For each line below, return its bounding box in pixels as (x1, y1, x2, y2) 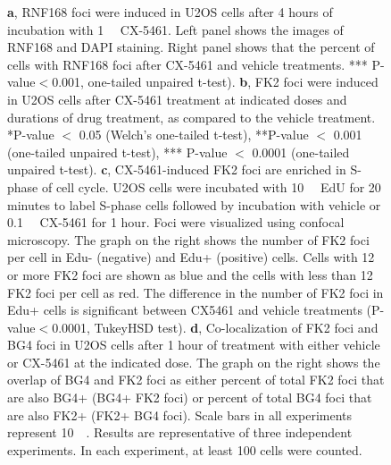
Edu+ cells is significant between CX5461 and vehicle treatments (7, 300, 362, 319)
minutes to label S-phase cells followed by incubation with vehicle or (7, 195, 381, 214)
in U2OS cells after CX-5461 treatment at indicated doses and (7, 89, 347, 108)
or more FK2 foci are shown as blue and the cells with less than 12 (7, 265, 373, 283)
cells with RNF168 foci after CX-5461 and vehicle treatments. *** (7, 55, 368, 73)
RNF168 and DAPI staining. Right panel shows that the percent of (7, 38, 375, 56)
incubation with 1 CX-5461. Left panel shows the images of (7, 20, 344, 38)
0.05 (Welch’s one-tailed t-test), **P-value (79, 125, 309, 144)
